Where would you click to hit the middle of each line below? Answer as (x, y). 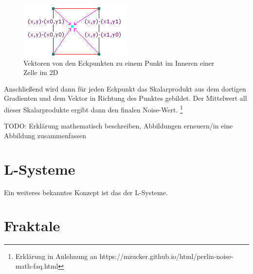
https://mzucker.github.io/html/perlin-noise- (166, 256)
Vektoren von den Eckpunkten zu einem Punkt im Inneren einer (119, 63)
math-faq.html (37, 265)
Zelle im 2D (41, 72)
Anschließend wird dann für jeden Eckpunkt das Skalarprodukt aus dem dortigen (125, 88)
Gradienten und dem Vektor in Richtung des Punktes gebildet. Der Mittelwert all (126, 98)
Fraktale (32, 226)
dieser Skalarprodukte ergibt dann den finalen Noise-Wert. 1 (93, 109)
